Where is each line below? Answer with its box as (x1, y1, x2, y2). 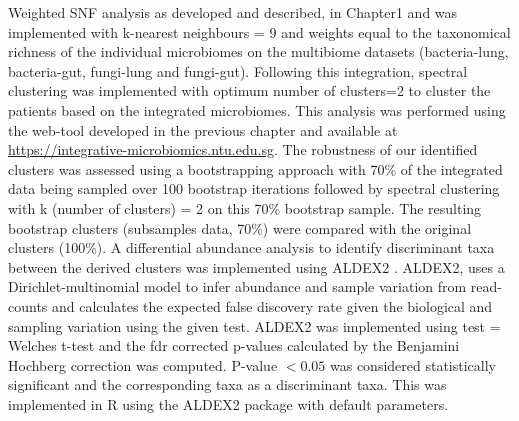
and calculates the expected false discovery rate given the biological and (52, 295, 493, 316)
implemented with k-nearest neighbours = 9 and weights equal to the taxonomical (8, 21, 511, 42)
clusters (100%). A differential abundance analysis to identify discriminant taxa (8, 237, 495, 258)
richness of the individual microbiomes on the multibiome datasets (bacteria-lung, (8, 41, 509, 62)
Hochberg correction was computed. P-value (8, 354, 278, 375)
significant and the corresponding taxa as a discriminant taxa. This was (8, 374, 447, 395)
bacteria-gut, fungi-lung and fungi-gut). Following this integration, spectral (8, 60, 468, 81)
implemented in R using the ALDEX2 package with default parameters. (8, 393, 449, 414)
